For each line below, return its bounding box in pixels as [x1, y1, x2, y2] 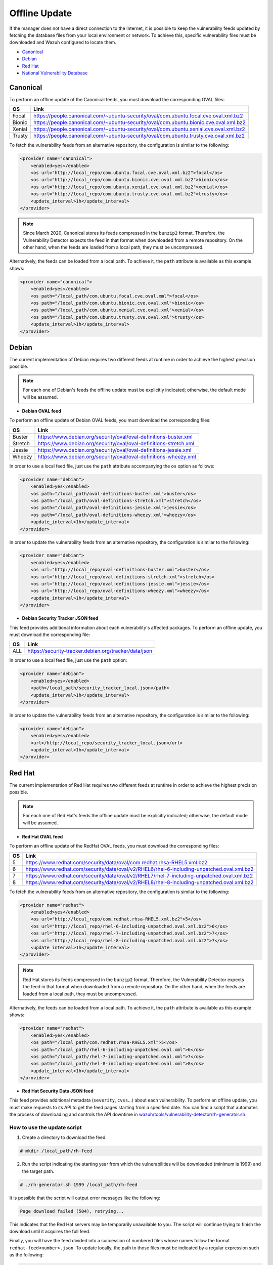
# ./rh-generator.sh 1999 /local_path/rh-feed [20, 1182, 138, 1188]
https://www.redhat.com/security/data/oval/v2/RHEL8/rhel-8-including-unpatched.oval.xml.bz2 [25, 878, 254, 885]
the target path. [22, 1168, 55, 1174]
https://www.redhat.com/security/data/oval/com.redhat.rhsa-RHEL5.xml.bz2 [25, 859, 208, 866]
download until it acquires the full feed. [9, 1229, 90, 1235]
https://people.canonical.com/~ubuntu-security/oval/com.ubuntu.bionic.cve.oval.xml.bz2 [33, 119, 246, 126]
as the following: [9, 1252, 44, 1258]
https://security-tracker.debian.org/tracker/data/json [27, 648, 153, 655]
